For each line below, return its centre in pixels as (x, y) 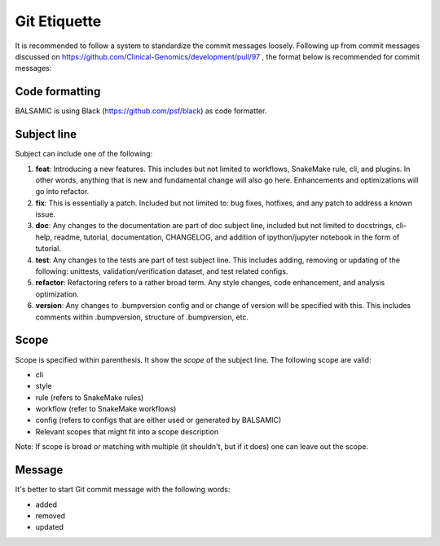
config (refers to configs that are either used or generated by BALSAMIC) (158, 421)
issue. (46, 214)
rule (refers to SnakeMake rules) (90, 397)
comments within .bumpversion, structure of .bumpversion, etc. (142, 317)
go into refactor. (62, 192)
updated (50, 527)
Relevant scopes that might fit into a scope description (127, 431)
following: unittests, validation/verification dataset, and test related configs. (162, 271)
